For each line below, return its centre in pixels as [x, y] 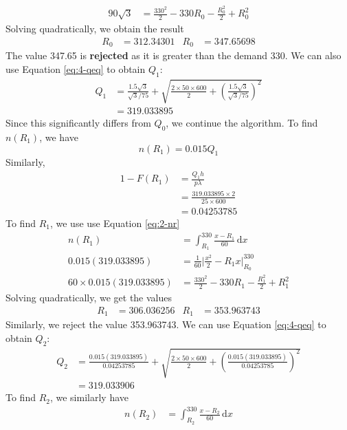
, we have [59, 137]
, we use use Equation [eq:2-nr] [115, 223]
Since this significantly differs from [78, 123]
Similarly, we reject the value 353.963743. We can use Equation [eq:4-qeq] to [166, 324]
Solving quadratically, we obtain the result [95, 29]
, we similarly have [89, 397]
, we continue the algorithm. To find [242, 123]
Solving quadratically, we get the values [89, 298]
